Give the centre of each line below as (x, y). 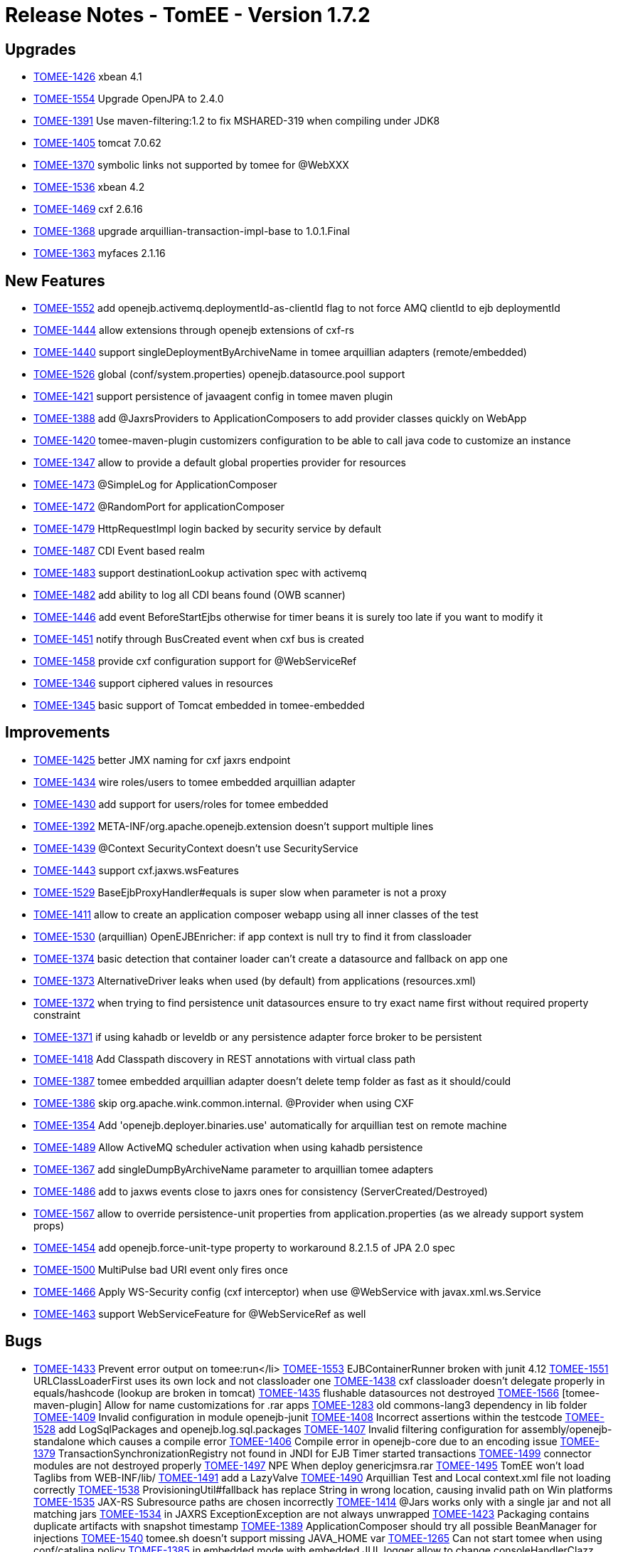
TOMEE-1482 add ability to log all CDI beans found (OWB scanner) (190, 595)
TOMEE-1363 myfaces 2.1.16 (100, 253)
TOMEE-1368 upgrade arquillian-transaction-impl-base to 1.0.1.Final (192, 231)
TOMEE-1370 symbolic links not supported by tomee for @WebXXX (191, 165)
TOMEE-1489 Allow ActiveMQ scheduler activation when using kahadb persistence (228, 1147)
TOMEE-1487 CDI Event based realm (119, 551)
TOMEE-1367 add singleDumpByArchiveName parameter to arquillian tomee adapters (234, 1169)
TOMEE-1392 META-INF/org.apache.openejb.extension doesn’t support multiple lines (234, 826)
